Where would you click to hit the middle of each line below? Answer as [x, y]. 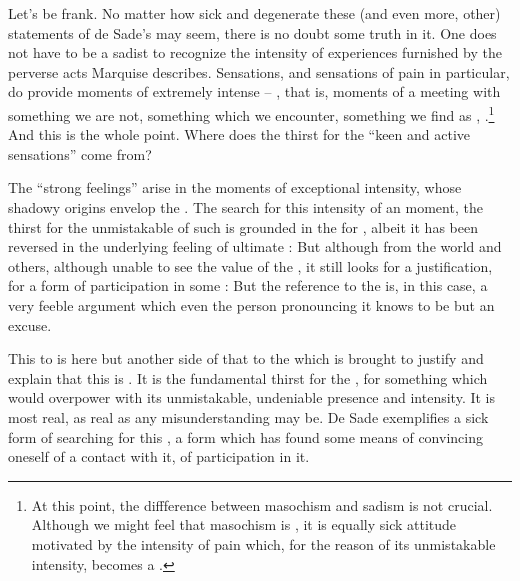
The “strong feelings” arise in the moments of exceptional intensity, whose [235, 187]
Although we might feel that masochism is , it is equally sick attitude [244, 524]
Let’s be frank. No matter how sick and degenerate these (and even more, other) [254, 13]
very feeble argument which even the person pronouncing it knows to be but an [251, 304]
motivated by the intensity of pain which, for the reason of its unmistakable [263, 543]
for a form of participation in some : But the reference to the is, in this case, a [248, 285]
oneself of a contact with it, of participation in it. [159, 456]
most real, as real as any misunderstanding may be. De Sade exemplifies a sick [248, 416]
